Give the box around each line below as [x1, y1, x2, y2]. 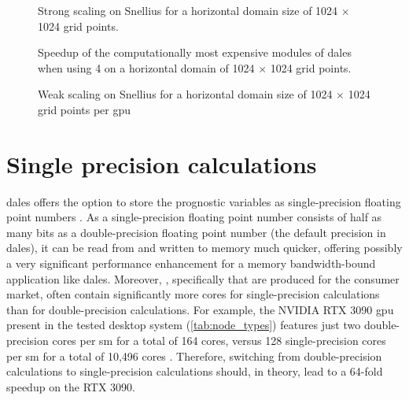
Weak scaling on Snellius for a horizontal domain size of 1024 [38, 86, 333, 102]
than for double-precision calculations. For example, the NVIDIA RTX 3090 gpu [6, 301, 394, 317]
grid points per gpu [38, 101, 131, 117]
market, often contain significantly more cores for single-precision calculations [6, 286, 380, 302]
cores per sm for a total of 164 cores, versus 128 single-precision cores [52, 332, 386, 349]
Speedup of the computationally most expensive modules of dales [38, 44, 352, 61]
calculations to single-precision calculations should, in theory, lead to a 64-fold [6, 363, 383, 380]
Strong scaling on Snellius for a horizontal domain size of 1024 [38, 2, 338, 18]
